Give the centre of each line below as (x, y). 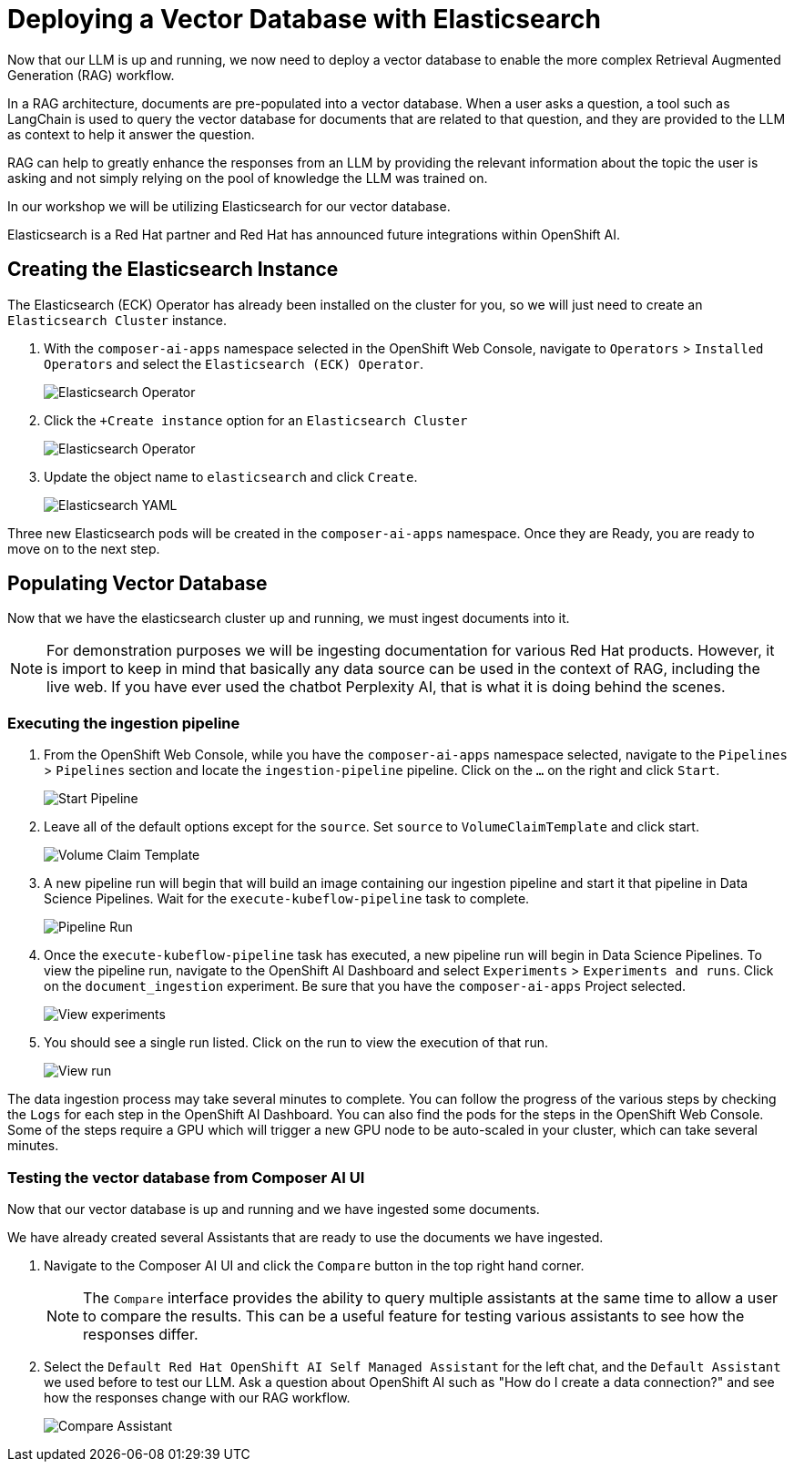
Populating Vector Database (137, 584)
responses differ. (141, 1334)
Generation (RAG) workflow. (91, 75)
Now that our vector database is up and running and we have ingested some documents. (274, 1209)
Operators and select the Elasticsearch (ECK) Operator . (234, 363)
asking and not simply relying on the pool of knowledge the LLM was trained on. (248, 178)
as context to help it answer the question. (131, 134)
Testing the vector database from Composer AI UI (186, 1177)
